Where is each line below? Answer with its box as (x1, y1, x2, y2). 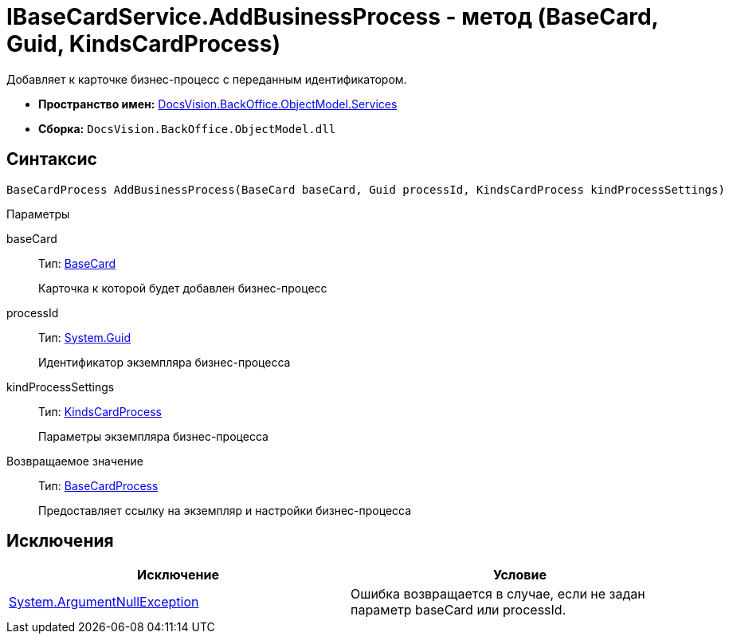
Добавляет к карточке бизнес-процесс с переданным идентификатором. (6, 72, 407, 86)
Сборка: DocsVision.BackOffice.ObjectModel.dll (38, 121, 336, 135)
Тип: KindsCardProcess (38, 404, 162, 418)
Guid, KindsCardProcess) (6, 30, 280, 57)
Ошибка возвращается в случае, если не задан (351, 586, 645, 603)
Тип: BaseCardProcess (38, 478, 159, 493)
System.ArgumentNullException (9, 594, 199, 611)
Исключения (6, 531, 114, 552)
